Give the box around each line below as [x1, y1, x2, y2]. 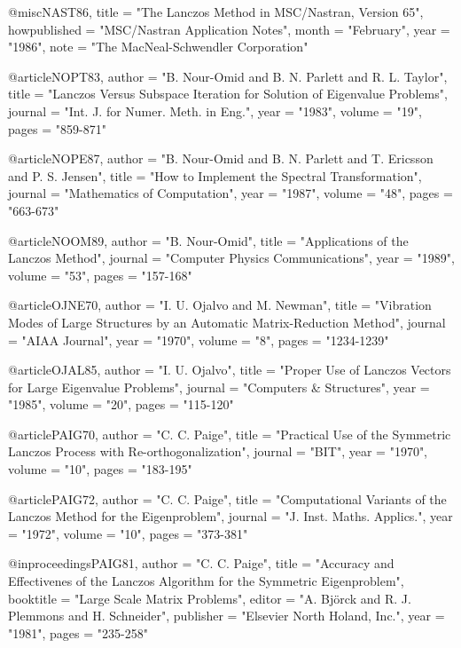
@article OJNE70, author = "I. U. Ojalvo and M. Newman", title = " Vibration [8, 296, 432, 314]
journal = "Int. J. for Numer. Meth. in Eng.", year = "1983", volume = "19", [8, 101, 422, 120]
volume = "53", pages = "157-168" [8, 265, 192, 284]
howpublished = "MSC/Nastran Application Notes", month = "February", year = [8, 20, 450, 38]
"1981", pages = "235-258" [8, 623, 148, 642]
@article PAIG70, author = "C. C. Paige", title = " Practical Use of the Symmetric [8, 424, 451, 443]
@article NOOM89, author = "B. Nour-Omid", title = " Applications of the [8, 231, 409, 249]
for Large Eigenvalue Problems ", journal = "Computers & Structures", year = [8, 377, 430, 396]
